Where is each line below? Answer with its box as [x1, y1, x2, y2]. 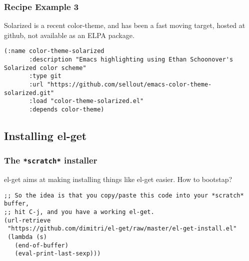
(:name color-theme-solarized [4, 47, 104, 55]
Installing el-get [4, 128, 87, 143]
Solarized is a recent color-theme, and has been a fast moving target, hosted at [4, 20, 245, 30]
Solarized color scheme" [4, 64, 86, 71]
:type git [29, 72, 61, 80]
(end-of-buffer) [14, 241, 68, 249]
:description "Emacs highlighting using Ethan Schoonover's [29, 56, 233, 63]
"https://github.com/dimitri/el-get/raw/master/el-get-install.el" [7, 225, 237, 232]
